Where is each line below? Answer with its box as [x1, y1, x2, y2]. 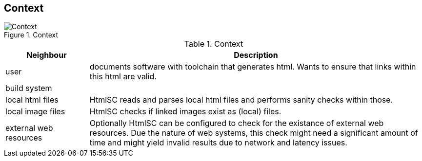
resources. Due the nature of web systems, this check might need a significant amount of [89, 128, 418, 138]
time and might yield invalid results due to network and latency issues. [89, 138, 347, 148]
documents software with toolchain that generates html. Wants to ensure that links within [89, 62, 416, 72]
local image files [5, 107, 65, 117]
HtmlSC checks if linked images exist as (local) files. [89, 107, 281, 117]
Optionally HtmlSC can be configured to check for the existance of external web [89, 118, 384, 128]
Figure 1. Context [4, 31, 59, 39]
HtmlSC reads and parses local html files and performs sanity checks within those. [89, 95, 393, 105]
